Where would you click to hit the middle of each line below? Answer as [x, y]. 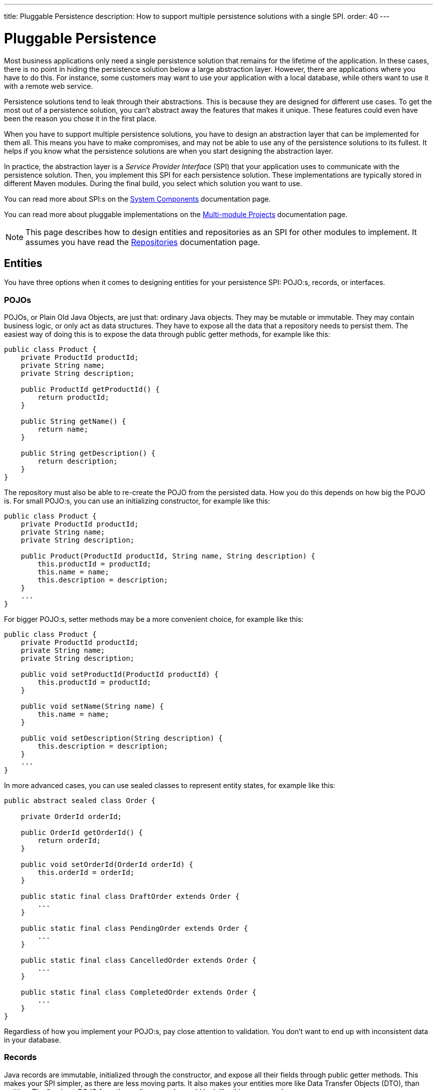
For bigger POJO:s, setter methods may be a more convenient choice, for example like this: [154, 619]
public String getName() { [73, 421]
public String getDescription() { [88, 453]
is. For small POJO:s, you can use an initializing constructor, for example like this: [137, 501]
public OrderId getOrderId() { [82, 833]
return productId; [73, 398]
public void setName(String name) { [92, 706]
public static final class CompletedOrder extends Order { [138, 992]
